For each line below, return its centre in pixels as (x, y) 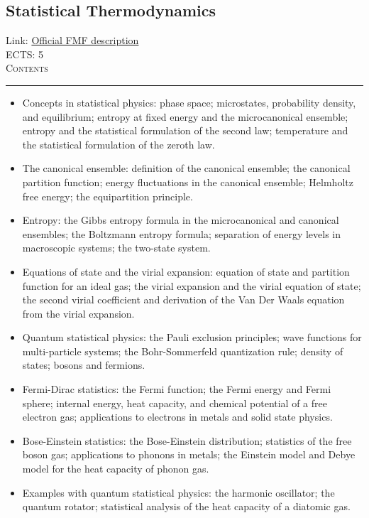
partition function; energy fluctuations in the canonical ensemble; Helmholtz (188, 182)
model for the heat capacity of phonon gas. (116, 469)
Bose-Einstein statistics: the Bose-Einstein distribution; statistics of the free (187, 440)
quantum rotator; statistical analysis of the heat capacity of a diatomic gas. (186, 506)
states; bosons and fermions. (84, 365)
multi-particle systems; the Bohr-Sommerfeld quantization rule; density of (183, 351)
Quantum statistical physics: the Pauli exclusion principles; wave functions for (192, 337)
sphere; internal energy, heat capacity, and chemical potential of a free (175, 403)
